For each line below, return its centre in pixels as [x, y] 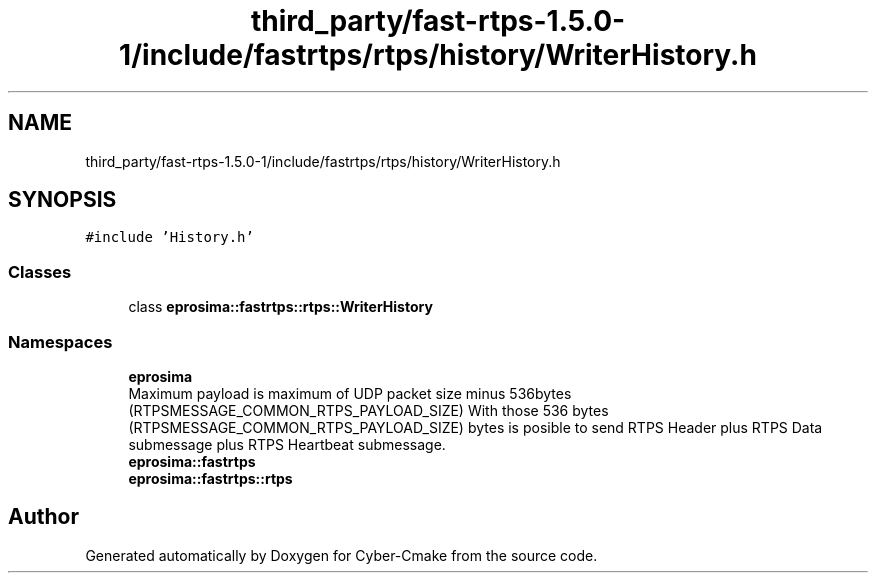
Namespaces [60, 341]
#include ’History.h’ [169, 237]
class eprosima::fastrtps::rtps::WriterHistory [280, 307]
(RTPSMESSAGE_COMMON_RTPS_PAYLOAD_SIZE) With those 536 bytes [368, 410]
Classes [40, 271]
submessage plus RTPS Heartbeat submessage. [287, 444]
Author [43, 517]
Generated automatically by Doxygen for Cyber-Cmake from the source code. [341, 555]
